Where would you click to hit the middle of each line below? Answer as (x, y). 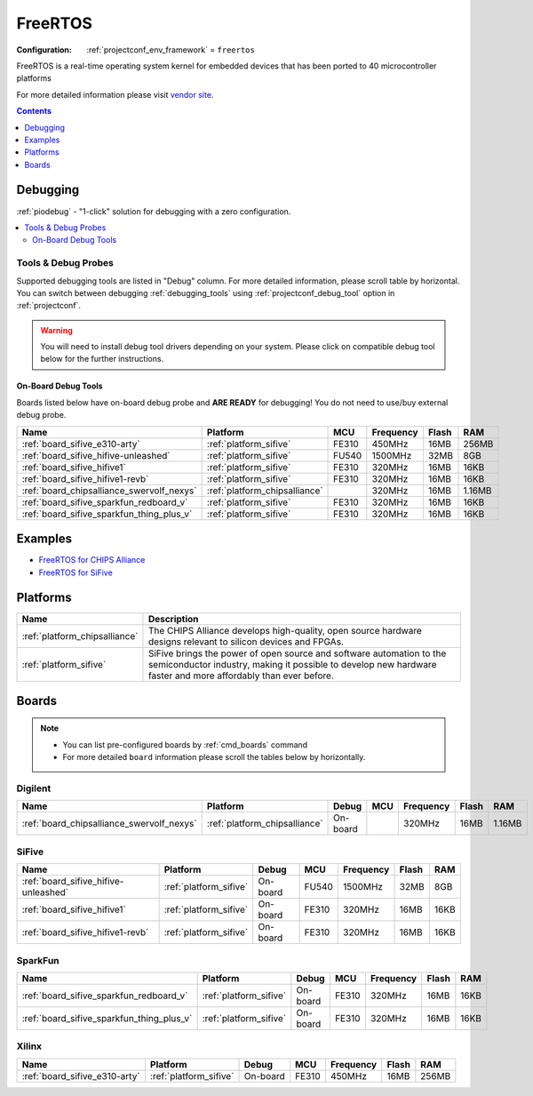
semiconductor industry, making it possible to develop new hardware (292, 665)
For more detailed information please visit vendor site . (115, 94)
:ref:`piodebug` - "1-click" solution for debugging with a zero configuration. (154, 211)
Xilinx (29, 1046)
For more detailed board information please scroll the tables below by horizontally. (214, 757)
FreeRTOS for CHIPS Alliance (92, 560)
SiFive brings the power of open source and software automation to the (297, 653)
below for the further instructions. (102, 359)
